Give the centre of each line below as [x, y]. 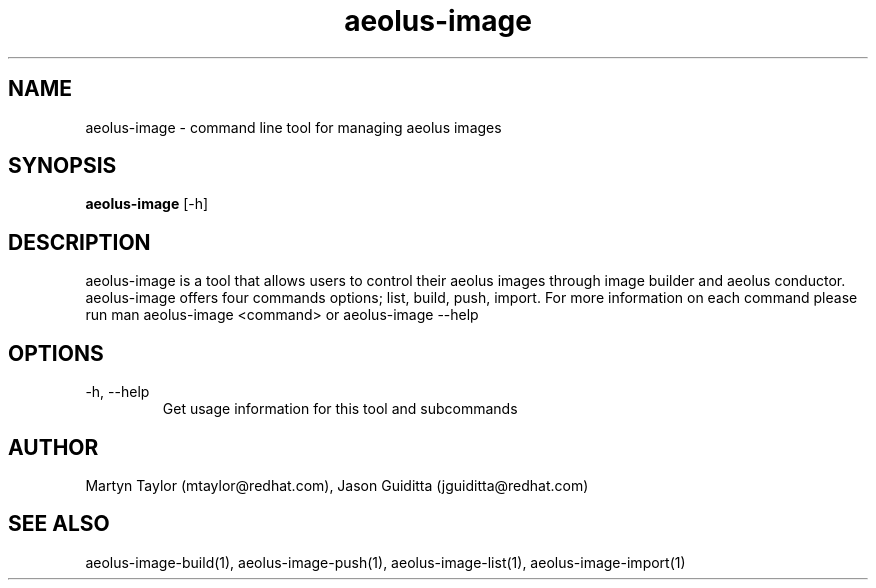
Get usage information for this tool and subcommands [340, 409]
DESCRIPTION [79, 242]
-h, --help [117, 392]
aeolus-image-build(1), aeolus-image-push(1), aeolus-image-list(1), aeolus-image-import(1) [385, 562]
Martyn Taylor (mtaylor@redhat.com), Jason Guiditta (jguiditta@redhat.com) [337, 485]
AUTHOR [53, 447]
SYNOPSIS [62, 166]
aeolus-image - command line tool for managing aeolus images [293, 127]
